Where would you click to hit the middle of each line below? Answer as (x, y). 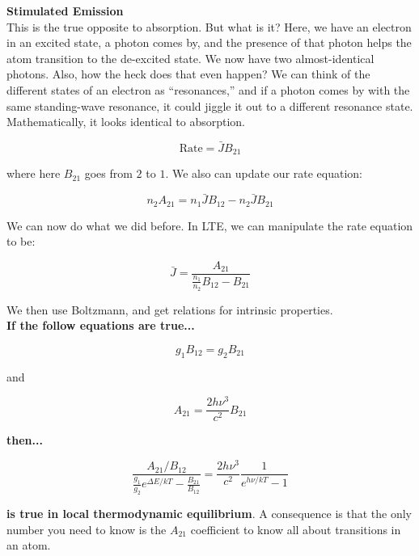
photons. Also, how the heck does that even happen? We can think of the (188, 74)
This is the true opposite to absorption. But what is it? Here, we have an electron (209, 26)
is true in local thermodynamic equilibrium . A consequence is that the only (209, 514)
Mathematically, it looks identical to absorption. (126, 122)
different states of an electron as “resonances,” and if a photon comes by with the (208, 89)
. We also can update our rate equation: (264, 173)
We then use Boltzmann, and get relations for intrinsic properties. (170, 309)
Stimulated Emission (65, 11)
